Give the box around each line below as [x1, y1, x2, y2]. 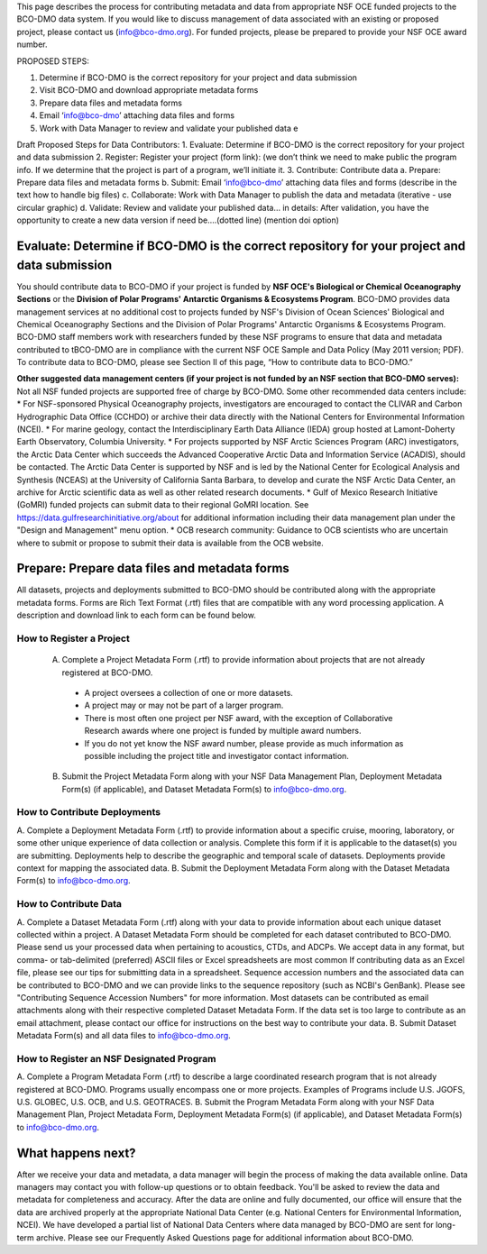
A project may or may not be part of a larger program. [84, 700, 284, 711]
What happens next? [16, 1145, 136, 1160]
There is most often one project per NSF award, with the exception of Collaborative [84, 712, 393, 723]
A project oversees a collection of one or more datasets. [84, 687, 293, 698]
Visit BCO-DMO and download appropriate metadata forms [39, 85, 259, 96]
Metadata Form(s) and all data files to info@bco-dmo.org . [16, 1030, 232, 1041]
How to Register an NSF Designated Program [16, 1052, 216, 1065]
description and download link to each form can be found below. [16, 609, 256, 621]
